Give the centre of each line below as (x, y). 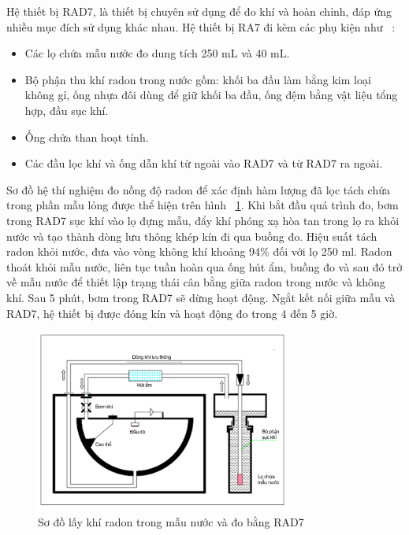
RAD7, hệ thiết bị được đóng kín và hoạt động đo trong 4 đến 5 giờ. (172, 313)
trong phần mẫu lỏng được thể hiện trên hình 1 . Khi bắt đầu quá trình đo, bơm (203, 205)
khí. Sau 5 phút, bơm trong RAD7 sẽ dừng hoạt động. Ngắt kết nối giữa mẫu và (201, 297)
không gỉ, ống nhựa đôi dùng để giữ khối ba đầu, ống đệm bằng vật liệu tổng (211, 95)
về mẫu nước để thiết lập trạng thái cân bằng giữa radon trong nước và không (196, 282)
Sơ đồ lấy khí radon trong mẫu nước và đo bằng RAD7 (171, 521)
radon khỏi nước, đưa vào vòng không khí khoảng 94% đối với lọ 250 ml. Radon (199, 251)
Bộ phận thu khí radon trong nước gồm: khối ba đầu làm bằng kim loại (198, 79)
